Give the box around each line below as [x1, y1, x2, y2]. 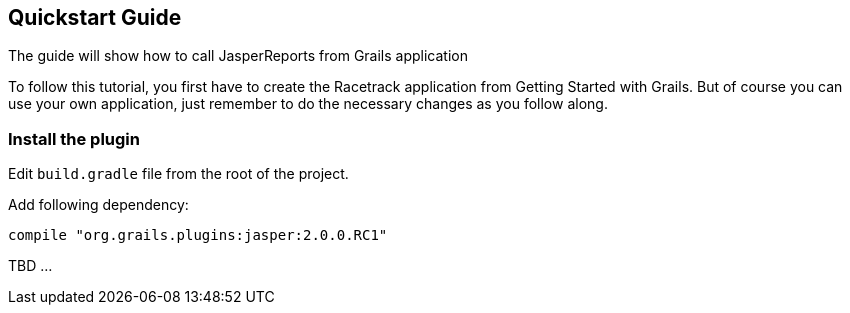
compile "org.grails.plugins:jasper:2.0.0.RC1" [8, 227, 388, 244]
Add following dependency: [8, 196, 189, 214]
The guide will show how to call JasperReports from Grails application [8, 47, 468, 65]
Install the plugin [8, 128, 140, 149]
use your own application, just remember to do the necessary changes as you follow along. [8, 95, 608, 113]
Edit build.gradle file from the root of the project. [8, 165, 349, 183]
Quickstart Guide [8, 5, 182, 30]
